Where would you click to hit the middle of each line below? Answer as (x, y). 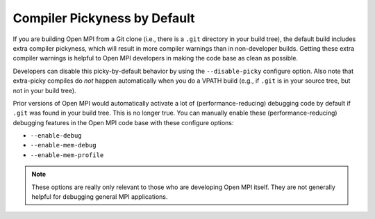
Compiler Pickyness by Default (104, 18)
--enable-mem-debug (63, 145)
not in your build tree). (44, 90)
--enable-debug (56, 136)
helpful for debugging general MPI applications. (100, 197)
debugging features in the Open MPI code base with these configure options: (123, 122)
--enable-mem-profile (67, 155)
